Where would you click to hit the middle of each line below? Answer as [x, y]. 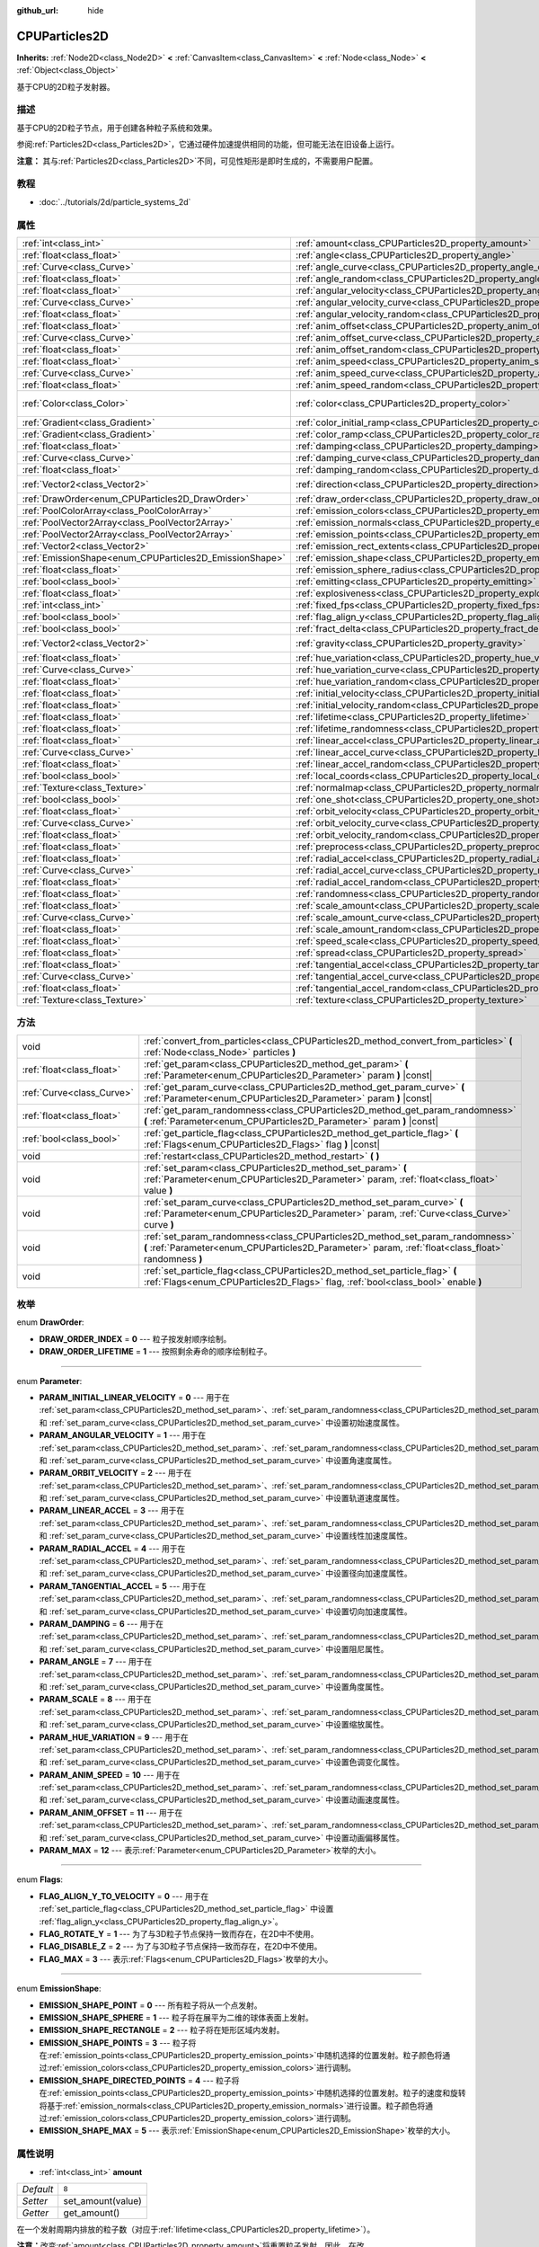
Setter [35, 2200]
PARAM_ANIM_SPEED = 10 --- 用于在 [110, 1774]
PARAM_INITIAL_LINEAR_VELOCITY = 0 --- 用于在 [135, 1397]
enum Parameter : [49, 1381]
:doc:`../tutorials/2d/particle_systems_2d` [115, 201]
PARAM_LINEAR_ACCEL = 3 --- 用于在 [112, 1511]
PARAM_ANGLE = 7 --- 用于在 [96, 1662]
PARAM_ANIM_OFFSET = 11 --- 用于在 [111, 1812]
